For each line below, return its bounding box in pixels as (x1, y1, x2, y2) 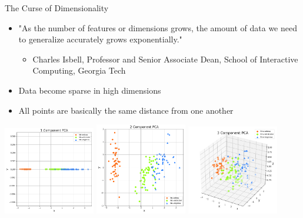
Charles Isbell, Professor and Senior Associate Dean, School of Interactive (32, 52, 298, 65)
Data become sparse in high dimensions (18, 84, 161, 96)
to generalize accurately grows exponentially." (18, 33, 182, 45)
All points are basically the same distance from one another (18, 104, 234, 116)
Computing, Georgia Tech (32, 64, 126, 77)
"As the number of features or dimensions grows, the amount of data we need (18, 21, 297, 34)
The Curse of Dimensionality (5, 2, 109, 14)
